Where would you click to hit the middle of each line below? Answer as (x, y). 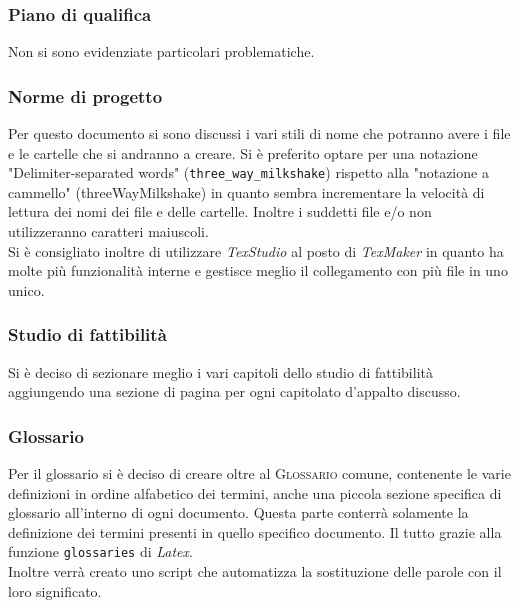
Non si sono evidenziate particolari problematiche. (161, 51)
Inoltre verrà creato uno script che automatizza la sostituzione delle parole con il (255, 571)
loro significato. (55, 590)
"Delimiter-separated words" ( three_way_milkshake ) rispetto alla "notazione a (248, 172)
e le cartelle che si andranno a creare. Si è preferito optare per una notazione (243, 152)
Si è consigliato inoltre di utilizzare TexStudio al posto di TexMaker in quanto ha (256, 250)
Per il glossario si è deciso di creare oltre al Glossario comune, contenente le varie (259, 473)
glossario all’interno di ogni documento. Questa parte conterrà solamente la (238, 512)
